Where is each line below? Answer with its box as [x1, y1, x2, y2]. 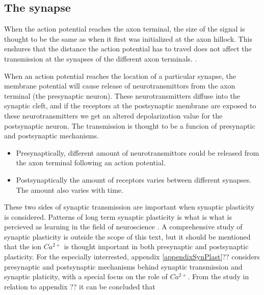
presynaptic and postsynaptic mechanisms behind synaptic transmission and [4, 261, 243, 272]
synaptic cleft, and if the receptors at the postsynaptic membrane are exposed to [4, 100, 256, 111]
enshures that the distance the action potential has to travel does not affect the [4, 43, 252, 54]
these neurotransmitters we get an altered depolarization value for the [4, 110, 223, 121]
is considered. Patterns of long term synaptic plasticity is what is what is [4, 211, 232, 222]
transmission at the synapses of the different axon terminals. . [4, 53, 197, 64]
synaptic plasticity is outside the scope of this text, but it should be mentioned [4, 231, 251, 242]
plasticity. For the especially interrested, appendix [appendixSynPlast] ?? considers [4, 251, 260, 262]
